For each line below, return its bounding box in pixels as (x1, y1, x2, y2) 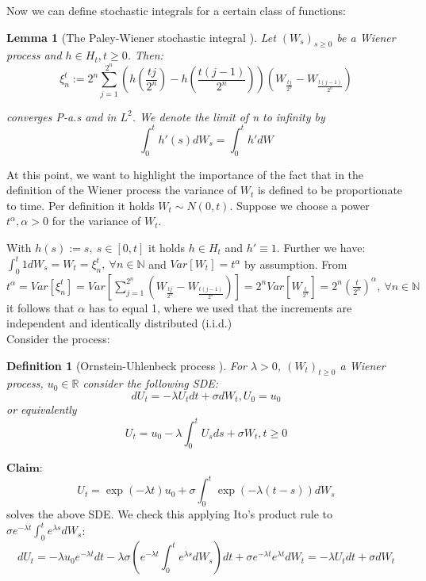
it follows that (6, 299, 75, 315)
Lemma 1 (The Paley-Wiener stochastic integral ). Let (6, 29, 276, 45)
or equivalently (6, 401, 77, 418)
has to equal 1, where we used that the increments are (88, 299, 352, 315)
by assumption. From (244, 255, 347, 272)
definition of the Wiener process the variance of (6, 182, 236, 198)
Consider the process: (6, 331, 110, 347)
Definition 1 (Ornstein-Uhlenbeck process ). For (6, 357, 247, 373)
